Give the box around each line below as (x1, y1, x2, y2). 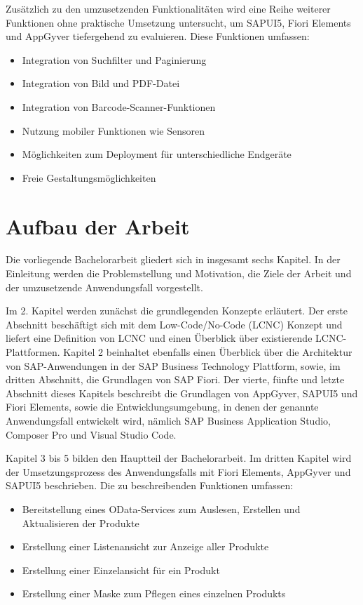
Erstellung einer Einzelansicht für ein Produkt (22, 562, 220, 577)
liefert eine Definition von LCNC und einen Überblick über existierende (6, 331, 313, 345)
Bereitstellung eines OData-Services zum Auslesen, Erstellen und (22, 501, 301, 516)
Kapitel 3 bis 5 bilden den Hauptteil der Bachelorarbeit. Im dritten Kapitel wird (6, 451, 352, 465)
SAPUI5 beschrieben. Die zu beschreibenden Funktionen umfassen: (6, 478, 294, 493)
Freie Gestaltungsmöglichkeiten (22, 170, 156, 185)
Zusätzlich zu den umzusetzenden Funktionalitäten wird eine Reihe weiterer (6, 1, 331, 15)
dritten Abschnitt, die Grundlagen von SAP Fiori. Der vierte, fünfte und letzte (6, 372, 345, 387)
